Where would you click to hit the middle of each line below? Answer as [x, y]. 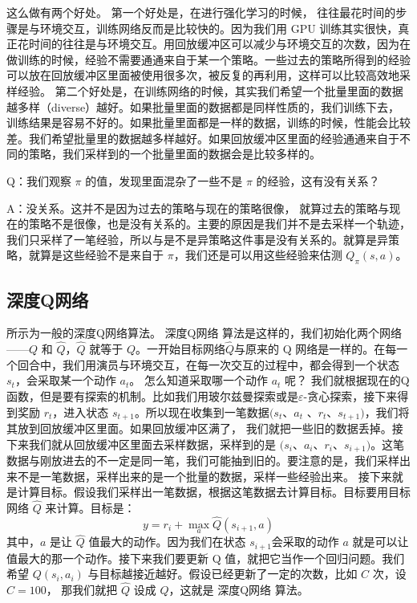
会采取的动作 [305, 542]
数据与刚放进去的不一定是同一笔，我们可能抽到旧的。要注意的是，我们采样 [203, 460]
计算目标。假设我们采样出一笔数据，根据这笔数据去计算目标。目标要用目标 [214, 492]
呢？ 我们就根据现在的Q [347, 380]
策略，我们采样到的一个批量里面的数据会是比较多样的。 [174, 154]
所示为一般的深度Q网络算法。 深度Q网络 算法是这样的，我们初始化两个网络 [204, 333]
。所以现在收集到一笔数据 [202, 412]
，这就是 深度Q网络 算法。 [239, 590]
